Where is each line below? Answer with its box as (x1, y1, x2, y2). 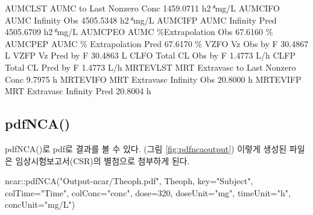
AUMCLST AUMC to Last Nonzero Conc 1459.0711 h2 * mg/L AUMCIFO (5, 2, 280, 14)
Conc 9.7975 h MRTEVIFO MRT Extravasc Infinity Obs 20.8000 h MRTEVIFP (5, 72, 302, 85)
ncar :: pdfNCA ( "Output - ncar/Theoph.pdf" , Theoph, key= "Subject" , (5, 175, 253, 187)
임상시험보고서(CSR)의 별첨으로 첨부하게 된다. (15, 154, 190, 167)
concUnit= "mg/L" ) (5, 198, 75, 211)
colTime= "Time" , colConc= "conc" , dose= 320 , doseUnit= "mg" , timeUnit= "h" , (5, 186, 291, 199)
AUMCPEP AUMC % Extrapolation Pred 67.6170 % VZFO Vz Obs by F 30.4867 (5, 37, 309, 50)
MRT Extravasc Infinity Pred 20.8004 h (5, 85, 151, 97)
